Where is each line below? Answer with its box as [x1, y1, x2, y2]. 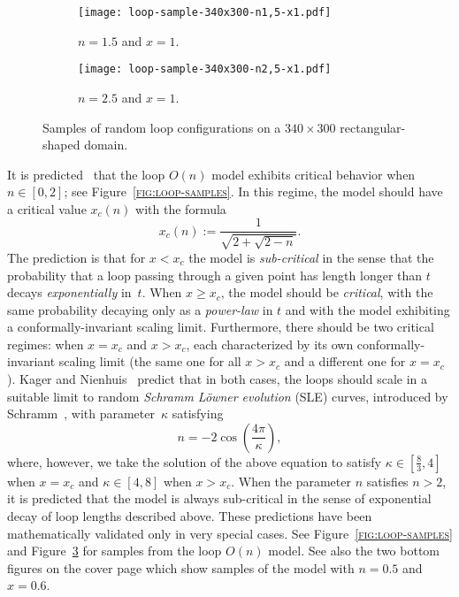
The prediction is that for [7, 248, 146, 266]
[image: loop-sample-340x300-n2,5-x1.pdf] [78, 63, 332, 76]
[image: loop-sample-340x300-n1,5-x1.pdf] [78, 6, 332, 19]
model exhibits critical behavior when [211, 165, 416, 183]
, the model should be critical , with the [220, 283, 433, 302]
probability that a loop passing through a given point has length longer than [7, 265, 423, 284]
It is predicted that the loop [7, 165, 165, 183]
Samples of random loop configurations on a [42, 118, 281, 136]
